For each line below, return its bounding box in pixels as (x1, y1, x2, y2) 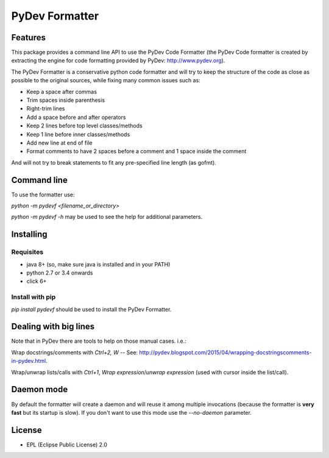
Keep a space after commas (26, 88, 97, 95)
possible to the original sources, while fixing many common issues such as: (11, 77, 200, 84)
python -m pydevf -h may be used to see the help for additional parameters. (11, 213, 203, 221)
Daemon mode (11, 384, 68, 395)
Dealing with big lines (11, 321, 94, 332)
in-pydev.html (11, 357, 46, 365)
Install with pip (11, 293, 56, 301)
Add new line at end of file (26, 139, 93, 146)
